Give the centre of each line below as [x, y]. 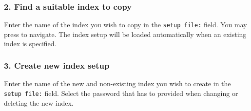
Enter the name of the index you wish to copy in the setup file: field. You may [125, 25]
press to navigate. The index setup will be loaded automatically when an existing [125, 34]
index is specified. [30, 44]
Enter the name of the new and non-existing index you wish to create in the [117, 83]
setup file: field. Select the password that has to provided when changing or [121, 93]
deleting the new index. [39, 102]
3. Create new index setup [57, 65]
